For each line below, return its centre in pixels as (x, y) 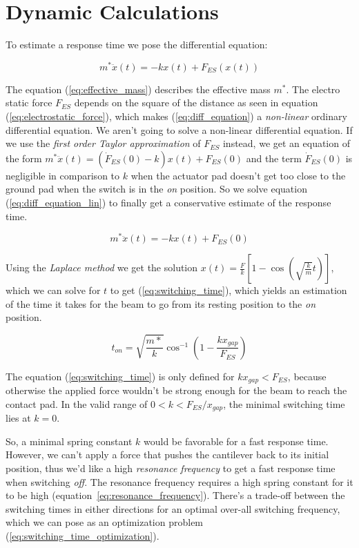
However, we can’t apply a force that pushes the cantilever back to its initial (167, 454)
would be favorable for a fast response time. (236, 441)
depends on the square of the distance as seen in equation (196, 102)
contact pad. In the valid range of (77, 403)
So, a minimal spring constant (69, 441)
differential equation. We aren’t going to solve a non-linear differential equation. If (179, 129)
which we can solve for (53, 290)
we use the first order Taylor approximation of (103, 143)
